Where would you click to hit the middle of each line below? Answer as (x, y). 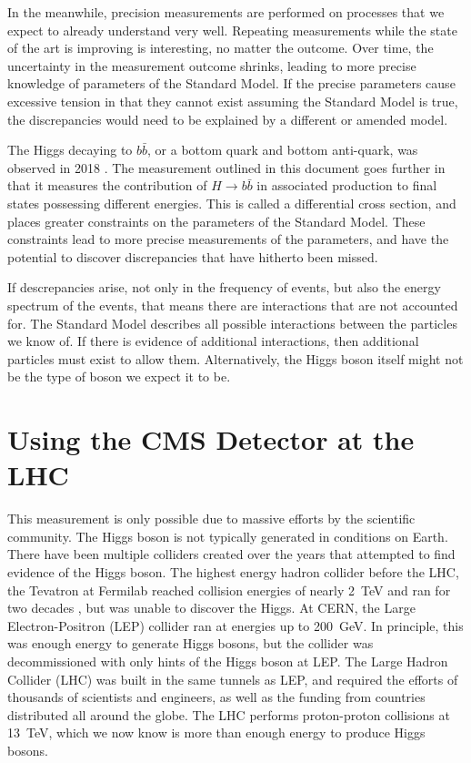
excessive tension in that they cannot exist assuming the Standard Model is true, (233, 101)
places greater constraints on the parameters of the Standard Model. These (216, 221)
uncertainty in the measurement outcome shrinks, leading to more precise (212, 65)
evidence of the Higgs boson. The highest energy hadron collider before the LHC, (233, 571)
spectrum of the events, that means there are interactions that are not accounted (233, 305)
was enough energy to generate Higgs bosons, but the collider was (190, 643)
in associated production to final (347, 185)
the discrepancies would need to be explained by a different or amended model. (228, 119)
